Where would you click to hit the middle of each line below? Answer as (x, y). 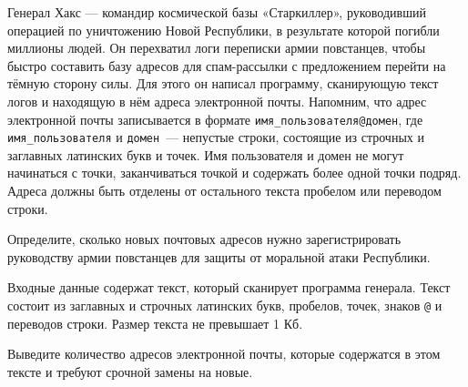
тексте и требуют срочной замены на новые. (130, 371)
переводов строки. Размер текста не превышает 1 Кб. (155, 323)
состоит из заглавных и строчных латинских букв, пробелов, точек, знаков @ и (225, 306)
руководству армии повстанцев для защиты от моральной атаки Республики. (219, 256)
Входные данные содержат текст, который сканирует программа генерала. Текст (229, 287)
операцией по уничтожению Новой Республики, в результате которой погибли (224, 30)
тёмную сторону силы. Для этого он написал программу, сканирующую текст (223, 83)
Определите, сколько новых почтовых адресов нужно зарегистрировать (204, 239)
